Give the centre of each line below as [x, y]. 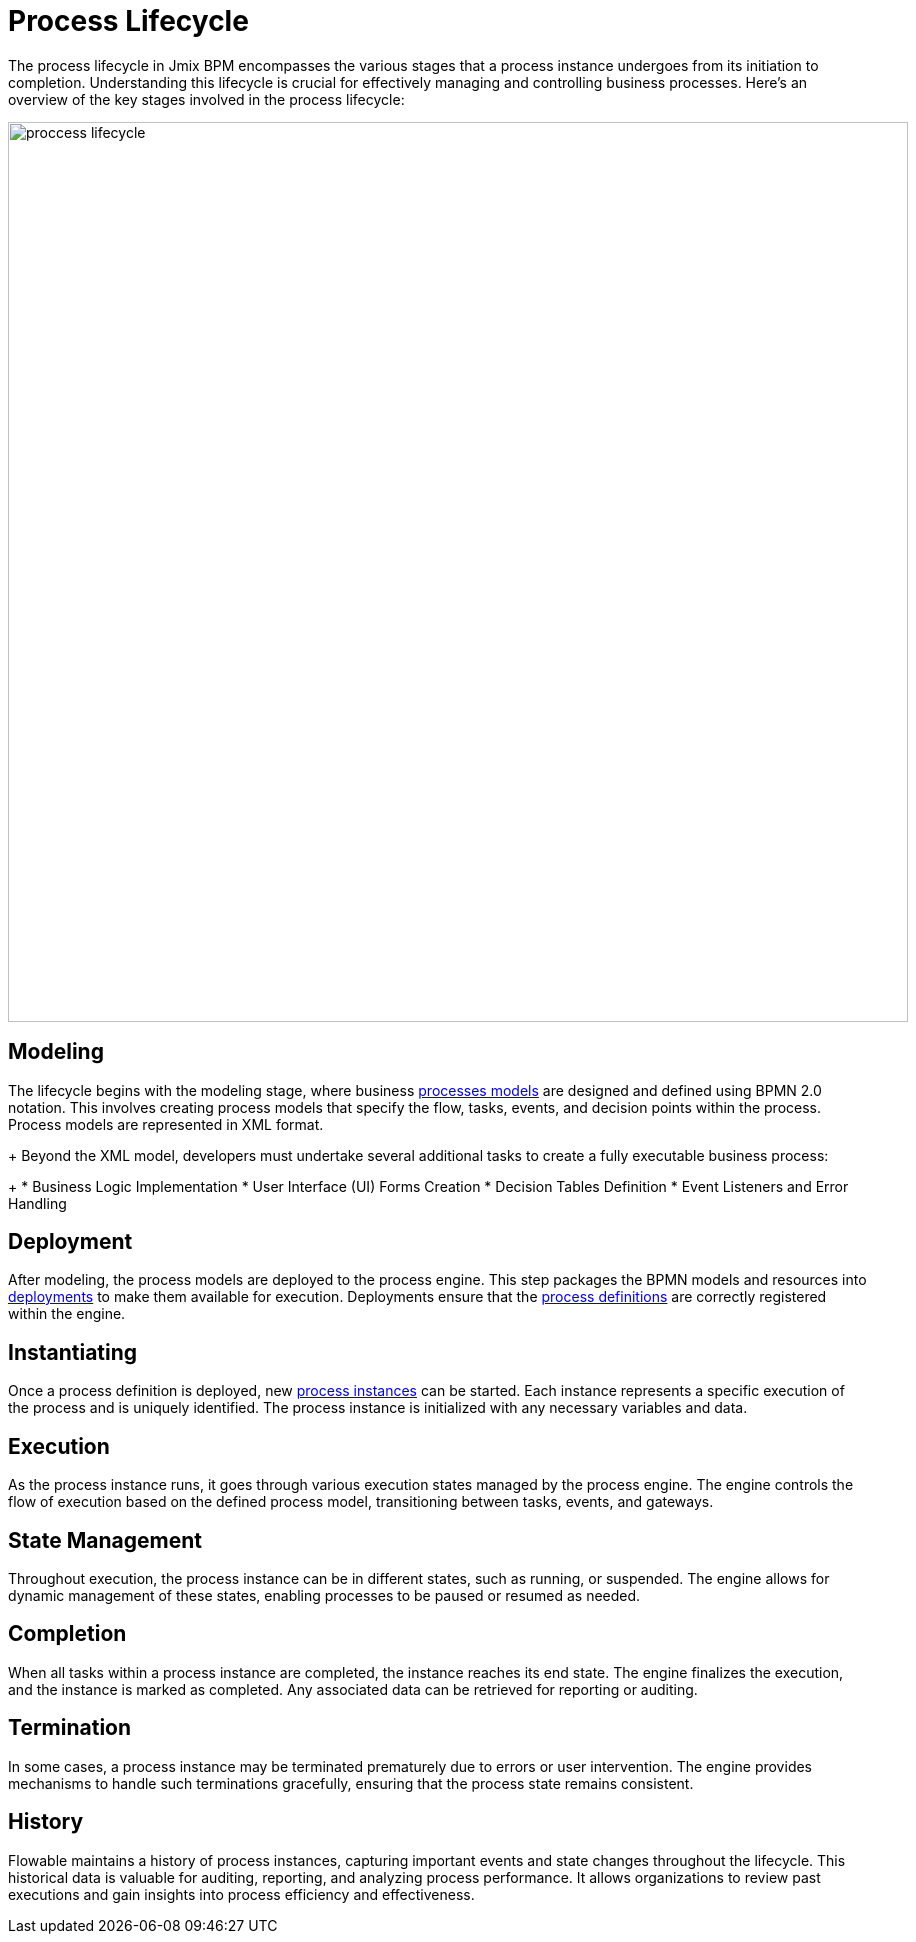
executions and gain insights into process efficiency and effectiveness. [241, 1894]
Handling [37, 1203]
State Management [105, 1540]
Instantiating [73, 1352]
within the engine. [67, 1314]
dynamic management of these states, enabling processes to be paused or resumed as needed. [324, 1595]
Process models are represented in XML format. [166, 1124]
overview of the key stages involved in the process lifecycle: [206, 99]
